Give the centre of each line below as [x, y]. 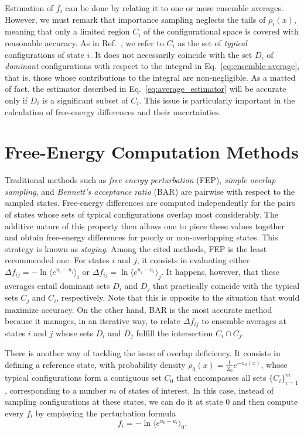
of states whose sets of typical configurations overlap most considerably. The [141, 214]
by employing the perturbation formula [106, 413]
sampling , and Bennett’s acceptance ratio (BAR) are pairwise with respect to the [150, 191]
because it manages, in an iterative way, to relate [93, 321]
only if [16, 100]
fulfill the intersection [175, 333]
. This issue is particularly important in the [217, 100]
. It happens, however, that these [220, 272]
